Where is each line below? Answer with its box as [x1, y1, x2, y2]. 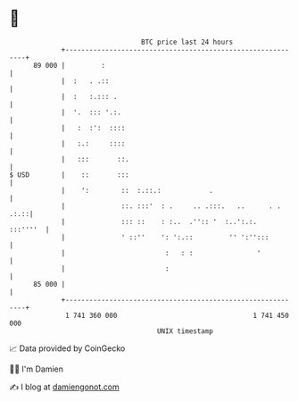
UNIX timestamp [156, 326, 214, 336]
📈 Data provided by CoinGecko [9, 343, 126, 354]
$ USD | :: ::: [9, 170, 129, 180]
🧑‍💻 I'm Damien [9, 363, 64, 374]
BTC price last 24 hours [141, 38, 234, 46]
